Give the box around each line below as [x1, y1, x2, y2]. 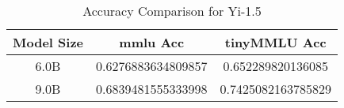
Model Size [13, 33, 84, 51]
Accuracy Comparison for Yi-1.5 [82, 2, 262, 20]
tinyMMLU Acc [224, 33, 327, 51]
